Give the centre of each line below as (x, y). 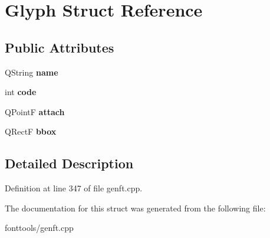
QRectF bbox (31, 131)
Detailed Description (69, 163)
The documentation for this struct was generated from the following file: (135, 208)
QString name (32, 72)
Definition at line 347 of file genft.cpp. (74, 188)
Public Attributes (60, 47)
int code (21, 92)
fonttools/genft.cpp (39, 228)
